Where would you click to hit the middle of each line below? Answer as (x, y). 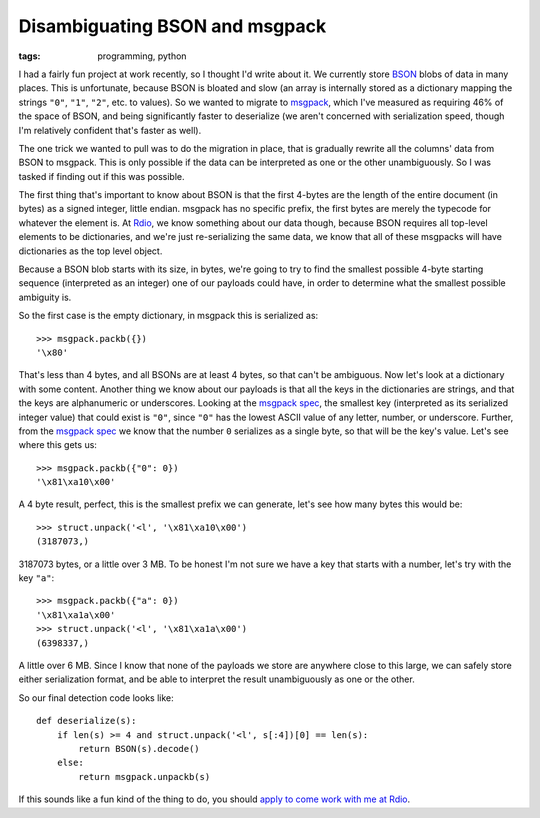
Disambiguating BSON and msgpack (172, 26)
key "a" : (36, 578)
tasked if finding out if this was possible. (101, 176)
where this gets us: (57, 445)
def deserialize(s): (86, 721)
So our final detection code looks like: (96, 697)
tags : (29, 56)
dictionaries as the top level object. (90, 251)
